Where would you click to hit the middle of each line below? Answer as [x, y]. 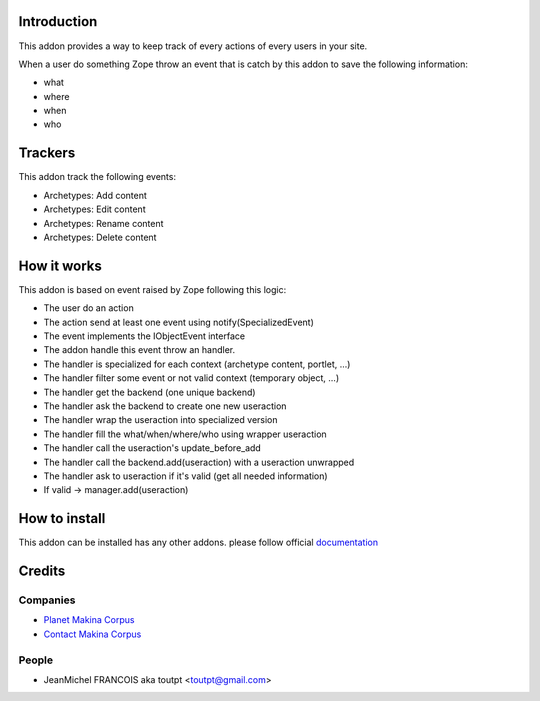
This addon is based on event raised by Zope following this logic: [152, 289]
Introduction [58, 21]
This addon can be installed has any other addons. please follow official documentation [198, 542]
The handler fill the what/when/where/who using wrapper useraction [185, 434]
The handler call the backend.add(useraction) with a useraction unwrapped [199, 462]
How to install [62, 518]
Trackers [47, 153]
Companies [47, 600]
